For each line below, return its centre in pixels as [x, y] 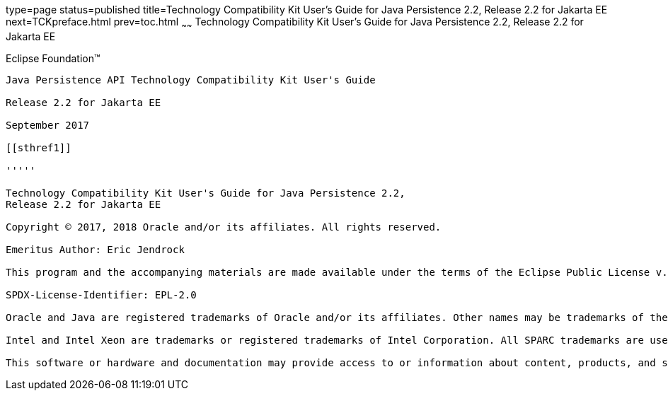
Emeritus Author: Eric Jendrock [95, 249]
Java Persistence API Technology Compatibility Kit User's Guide [191, 80]
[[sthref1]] [39, 147]
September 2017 [48, 125]
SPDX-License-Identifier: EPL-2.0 [101, 295]
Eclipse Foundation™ [53, 58]
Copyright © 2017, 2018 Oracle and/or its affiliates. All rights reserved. [224, 227]
